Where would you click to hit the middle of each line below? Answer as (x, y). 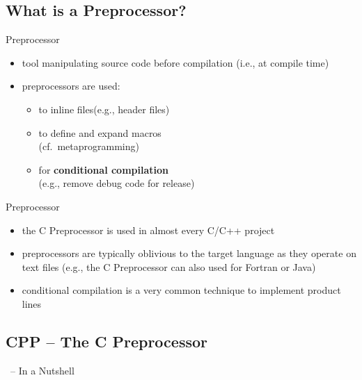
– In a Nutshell (42, 370)
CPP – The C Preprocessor (107, 341)
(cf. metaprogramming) (89, 146)
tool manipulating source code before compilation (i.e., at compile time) (175, 62)
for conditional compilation (104, 169)
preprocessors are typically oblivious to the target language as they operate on (189, 253)
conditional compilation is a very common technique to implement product (181, 290)
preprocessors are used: (71, 86)
